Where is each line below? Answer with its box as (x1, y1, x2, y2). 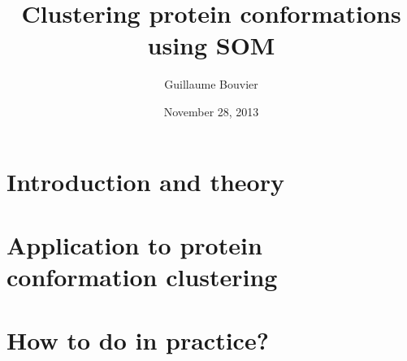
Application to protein (6, 228, 262, 261)
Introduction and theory (6, 164, 284, 198)
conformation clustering (6, 260, 278, 294)
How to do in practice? (6, 324, 269, 357)
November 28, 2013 (163, 102, 259, 120)
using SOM (147, 28, 275, 62)
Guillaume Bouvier (164, 76, 258, 93)
